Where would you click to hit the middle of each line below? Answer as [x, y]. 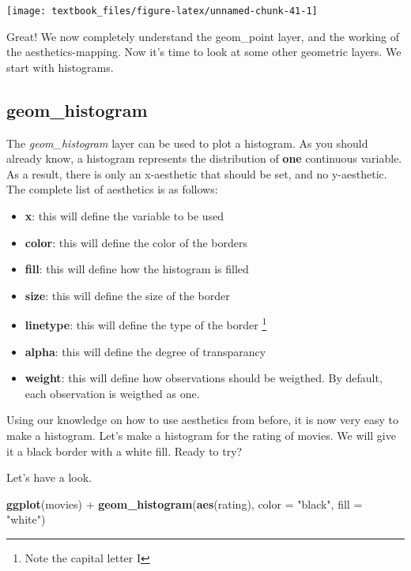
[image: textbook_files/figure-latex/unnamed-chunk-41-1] [162, 11]
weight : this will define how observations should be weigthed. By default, [204, 378]
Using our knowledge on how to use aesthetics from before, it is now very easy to [203, 420]
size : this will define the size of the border [127, 295]
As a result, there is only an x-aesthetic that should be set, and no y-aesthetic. [197, 173]
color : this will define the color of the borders [136, 242]
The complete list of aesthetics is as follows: [112, 189]
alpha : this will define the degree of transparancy [145, 351]
